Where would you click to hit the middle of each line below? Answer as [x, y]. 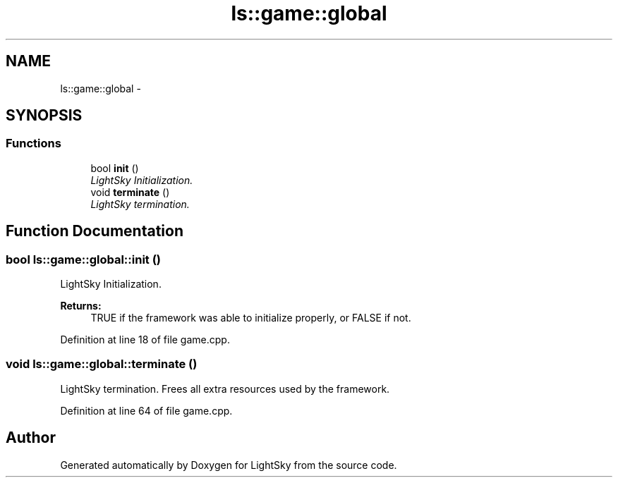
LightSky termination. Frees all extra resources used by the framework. [225, 389]
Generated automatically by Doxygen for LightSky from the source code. [229, 465]
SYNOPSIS [44, 116]
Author [31, 438]
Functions [34, 143]
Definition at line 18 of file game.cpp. [145, 340]
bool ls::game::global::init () [84, 259]
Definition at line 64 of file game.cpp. [146, 410]
